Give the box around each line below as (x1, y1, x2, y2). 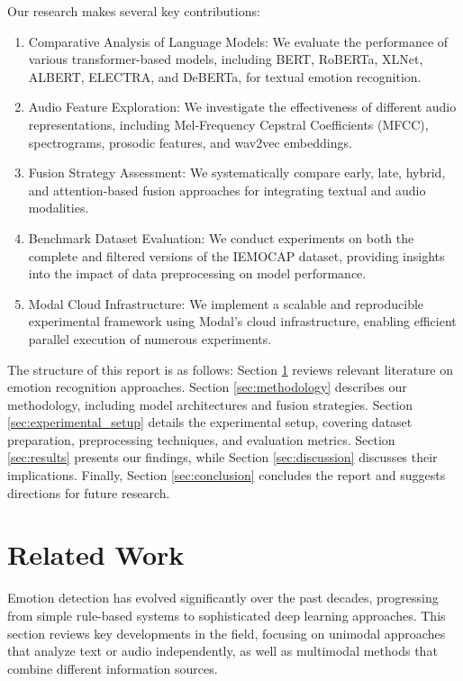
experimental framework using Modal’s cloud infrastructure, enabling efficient (28, 312, 457, 331)
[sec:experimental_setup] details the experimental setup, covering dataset (7, 413, 413, 431)
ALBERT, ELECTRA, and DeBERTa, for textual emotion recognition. (28, 67, 422, 86)
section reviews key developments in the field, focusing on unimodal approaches (7, 623, 446, 642)
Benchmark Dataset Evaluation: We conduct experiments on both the (28, 228, 414, 247)
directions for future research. (7, 483, 170, 502)
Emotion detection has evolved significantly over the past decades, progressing (7, 588, 439, 607)
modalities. (28, 198, 89, 217)
